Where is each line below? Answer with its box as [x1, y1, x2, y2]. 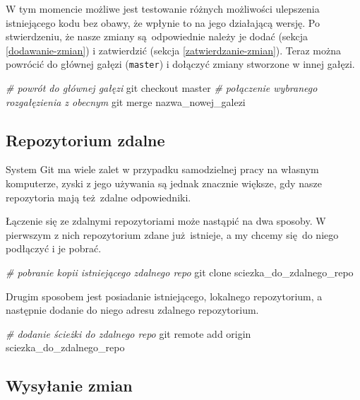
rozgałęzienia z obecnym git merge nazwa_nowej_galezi [6, 94, 246, 109]
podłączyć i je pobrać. [6, 241, 102, 256]
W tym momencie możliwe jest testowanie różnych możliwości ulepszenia [6, 1, 320, 16]
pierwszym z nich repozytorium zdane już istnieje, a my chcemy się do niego [6, 227, 339, 242]
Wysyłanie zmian [6, 375, 133, 396]
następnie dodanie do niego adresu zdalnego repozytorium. [6, 302, 259, 317]
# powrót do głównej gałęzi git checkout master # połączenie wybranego [6, 81, 318, 95]
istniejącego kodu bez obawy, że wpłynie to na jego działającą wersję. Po [6, 15, 320, 30]
